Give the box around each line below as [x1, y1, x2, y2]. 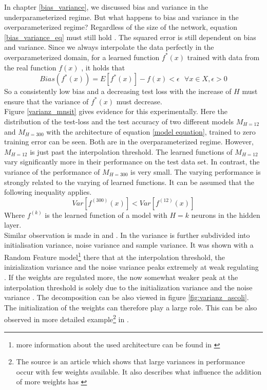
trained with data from [187, 51, 260, 62]
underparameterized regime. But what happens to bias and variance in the [4, 11, 239, 22]
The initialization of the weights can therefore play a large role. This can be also [4, 302, 257, 312]
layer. [4, 219, 22, 230]
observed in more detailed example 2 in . [4, 312, 129, 324]
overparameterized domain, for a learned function [4, 51, 160, 62]
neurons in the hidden [191, 209, 260, 220]
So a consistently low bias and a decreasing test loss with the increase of [4, 86, 232, 97]
